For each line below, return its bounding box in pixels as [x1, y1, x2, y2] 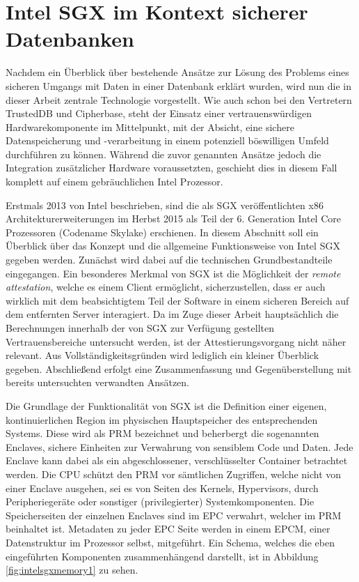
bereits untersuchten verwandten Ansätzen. [6, 375, 190, 390]
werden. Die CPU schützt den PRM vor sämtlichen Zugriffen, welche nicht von [6, 466, 342, 481]
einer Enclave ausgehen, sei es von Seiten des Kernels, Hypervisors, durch [6, 480, 319, 495]
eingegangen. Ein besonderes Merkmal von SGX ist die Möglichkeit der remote [6, 266, 341, 280]
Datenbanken [6, 24, 134, 53]
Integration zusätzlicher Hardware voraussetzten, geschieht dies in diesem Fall [6, 160, 337, 175]
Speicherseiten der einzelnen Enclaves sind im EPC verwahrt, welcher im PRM [6, 507, 342, 522]
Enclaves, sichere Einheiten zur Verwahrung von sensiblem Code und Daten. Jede [6, 439, 353, 454]
